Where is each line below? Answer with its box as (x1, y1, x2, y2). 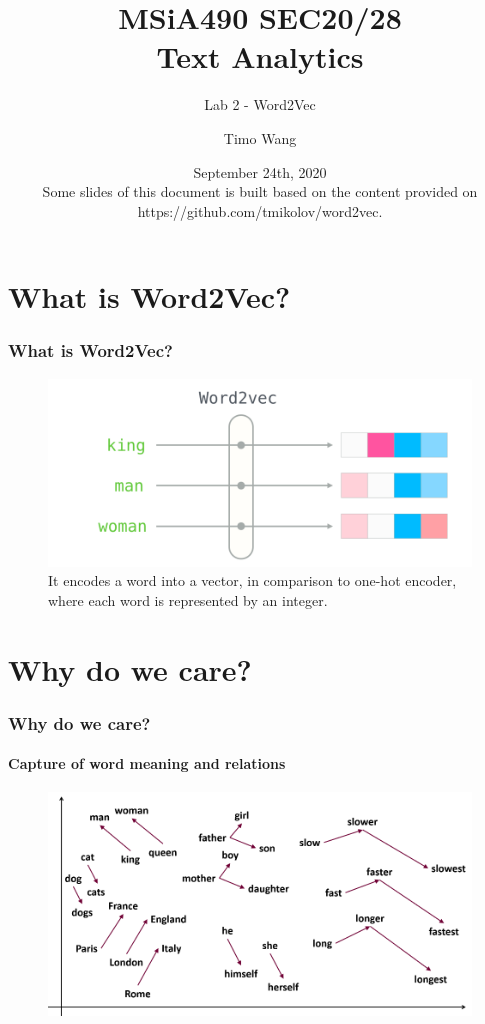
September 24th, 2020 (193, 161, 327, 182)
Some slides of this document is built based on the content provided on (42, 181, 478, 202)
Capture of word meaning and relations (8, 753, 286, 774)
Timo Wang (223, 127, 297, 148)
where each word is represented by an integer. (48, 589, 328, 610)
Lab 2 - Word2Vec (204, 94, 316, 115)
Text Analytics (156, 36, 364, 77)
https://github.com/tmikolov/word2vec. (137, 200, 383, 221)
